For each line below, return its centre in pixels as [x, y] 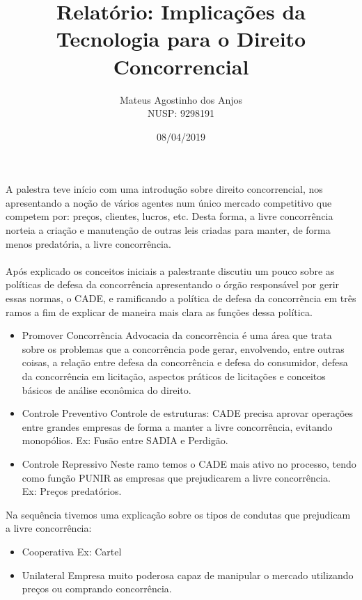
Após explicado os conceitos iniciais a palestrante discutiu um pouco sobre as [170, 270]
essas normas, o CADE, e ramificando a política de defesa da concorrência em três [181, 298]
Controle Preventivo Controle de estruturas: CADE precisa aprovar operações [188, 413]
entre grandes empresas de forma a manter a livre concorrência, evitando [177, 426]
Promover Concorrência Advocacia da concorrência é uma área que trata [177, 335]
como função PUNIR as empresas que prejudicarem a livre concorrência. [176, 477]
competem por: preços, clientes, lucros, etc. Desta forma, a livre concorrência [170, 216]
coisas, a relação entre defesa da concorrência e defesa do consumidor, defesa [185, 362]
